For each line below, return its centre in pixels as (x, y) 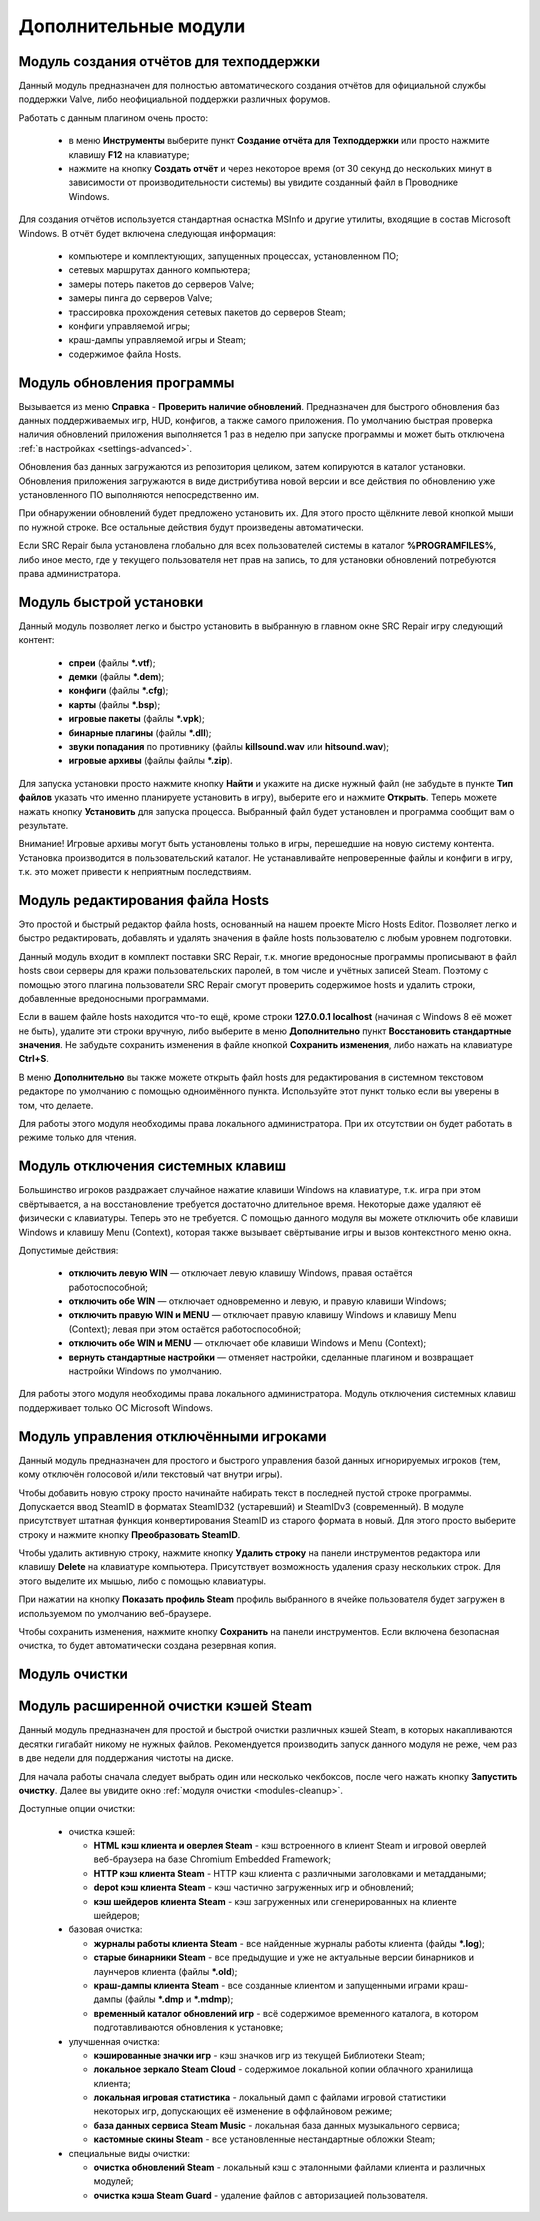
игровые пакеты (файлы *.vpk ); (136, 719)
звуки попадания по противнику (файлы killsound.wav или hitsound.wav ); (229, 746)
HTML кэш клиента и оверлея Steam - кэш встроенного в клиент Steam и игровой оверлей (290, 1846)
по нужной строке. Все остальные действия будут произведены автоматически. (191, 527)
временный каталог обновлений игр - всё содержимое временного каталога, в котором (286, 2013)
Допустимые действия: (68, 1250)
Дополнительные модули (132, 26)
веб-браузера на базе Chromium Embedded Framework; (212, 1859)
